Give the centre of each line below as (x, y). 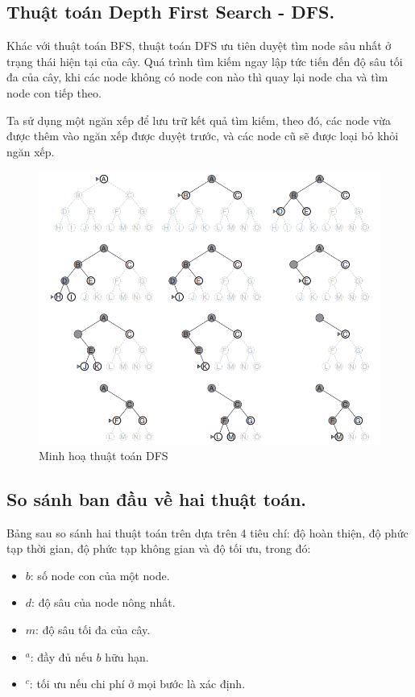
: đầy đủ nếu (61, 656)
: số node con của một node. (100, 575)
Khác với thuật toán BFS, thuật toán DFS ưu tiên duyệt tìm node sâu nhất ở (199, 46)
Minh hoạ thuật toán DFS (104, 455)
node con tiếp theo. (54, 92)
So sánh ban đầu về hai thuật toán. (157, 498)
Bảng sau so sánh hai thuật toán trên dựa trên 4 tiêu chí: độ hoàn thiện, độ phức (207, 532)
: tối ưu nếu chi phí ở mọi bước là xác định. (137, 684)
